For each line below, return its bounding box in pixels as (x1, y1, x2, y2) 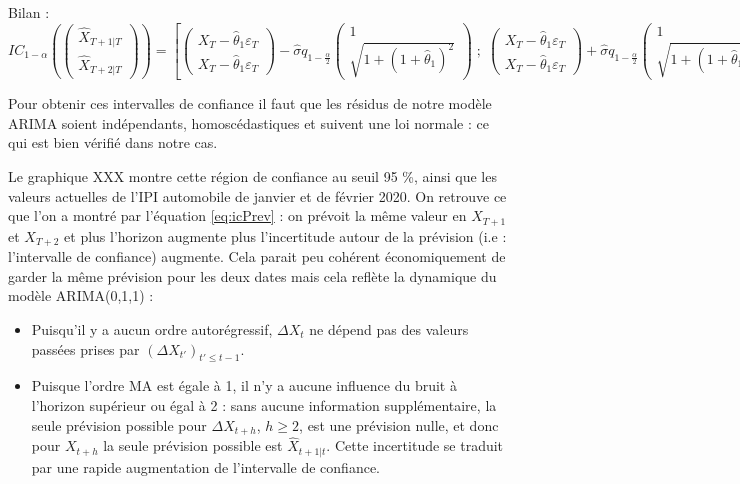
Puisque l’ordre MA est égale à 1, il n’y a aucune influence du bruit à (31, 375, 457, 396)
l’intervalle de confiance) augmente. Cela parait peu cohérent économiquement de (8, 246, 506, 267)
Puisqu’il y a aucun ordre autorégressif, (31, 318, 273, 339)
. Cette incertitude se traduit (326, 435, 504, 456)
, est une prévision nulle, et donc (299, 414, 499, 435)
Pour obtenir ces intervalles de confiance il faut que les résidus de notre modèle (8, 93, 492, 114)
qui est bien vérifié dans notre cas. (8, 132, 218, 153)
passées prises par (31, 338, 140, 359)
